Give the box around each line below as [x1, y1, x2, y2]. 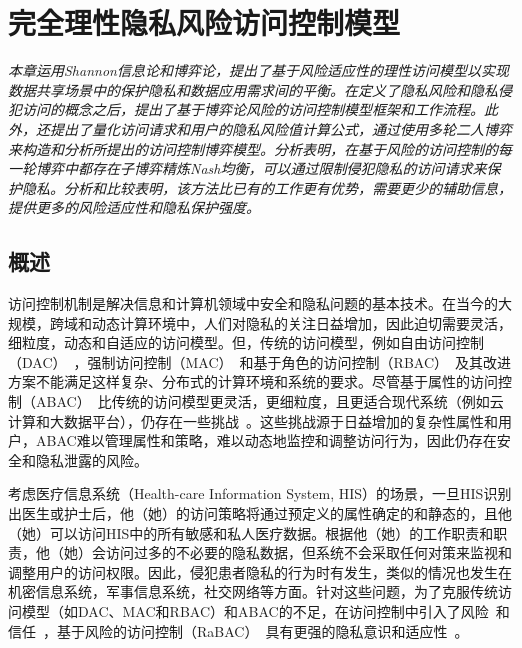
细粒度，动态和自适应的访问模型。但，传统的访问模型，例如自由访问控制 [8, 332, 484, 353]
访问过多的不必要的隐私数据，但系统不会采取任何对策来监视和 [105, 542, 512, 563]
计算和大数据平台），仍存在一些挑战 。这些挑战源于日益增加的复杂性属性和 [8, 410, 498, 431]
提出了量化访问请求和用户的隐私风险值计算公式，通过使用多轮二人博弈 [49, 118, 512, 139]
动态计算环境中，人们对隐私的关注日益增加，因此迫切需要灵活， [91, 312, 512, 333]
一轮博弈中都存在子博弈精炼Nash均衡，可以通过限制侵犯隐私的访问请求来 [8, 158, 487, 179]
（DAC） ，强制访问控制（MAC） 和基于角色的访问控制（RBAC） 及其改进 [8, 351, 512, 372]
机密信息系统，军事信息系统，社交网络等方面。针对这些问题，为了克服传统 [8, 581, 498, 602]
